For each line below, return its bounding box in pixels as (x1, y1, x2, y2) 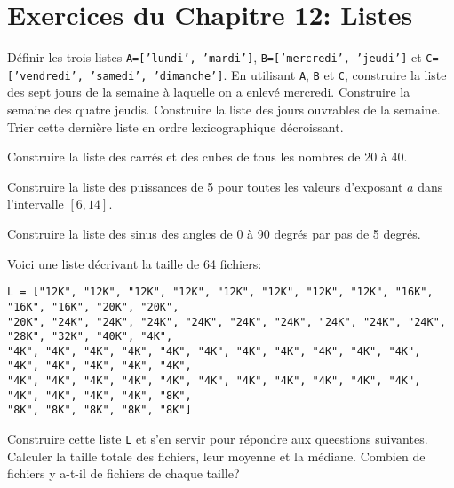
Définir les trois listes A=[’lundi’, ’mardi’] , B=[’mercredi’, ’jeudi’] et (7, 48, 422, 67)
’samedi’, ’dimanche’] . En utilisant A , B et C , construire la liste (90, 65, 447, 83)
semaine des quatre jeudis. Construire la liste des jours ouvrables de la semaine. (7, 100, 441, 119)
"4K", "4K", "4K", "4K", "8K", (7, 389, 192, 402)
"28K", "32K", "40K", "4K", (7, 330, 173, 343)
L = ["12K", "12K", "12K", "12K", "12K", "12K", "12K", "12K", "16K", (7, 286, 434, 299)
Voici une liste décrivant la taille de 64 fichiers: (7, 254, 262, 272)
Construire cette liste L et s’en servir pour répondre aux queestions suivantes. (7, 429, 428, 448)
